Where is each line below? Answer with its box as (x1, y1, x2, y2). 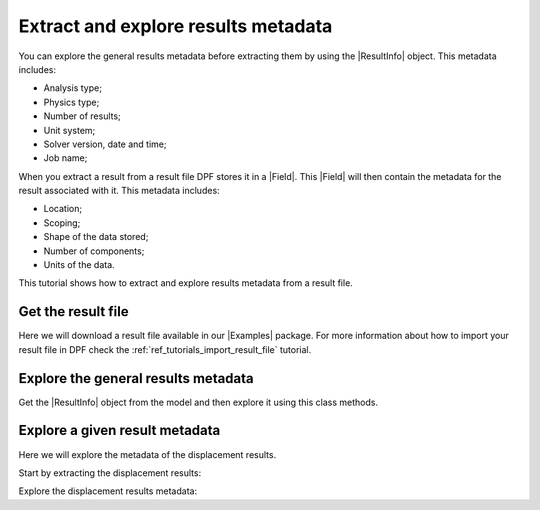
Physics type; (43, 96, 100, 108)
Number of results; (43, 110, 122, 122)
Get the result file (18, 303, 129, 320)
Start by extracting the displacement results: (18, 466, 202, 479)
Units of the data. (43, 259, 115, 271)
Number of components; (43, 245, 145, 257)
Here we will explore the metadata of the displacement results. (18, 448, 277, 460)
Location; (43, 203, 83, 215)
